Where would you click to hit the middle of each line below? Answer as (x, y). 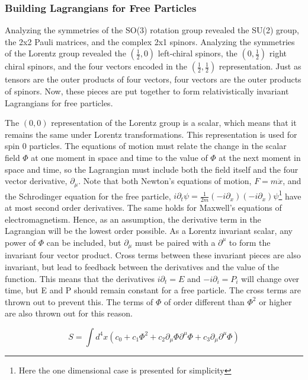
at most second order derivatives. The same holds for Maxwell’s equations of (143, 208)
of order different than (204, 301)
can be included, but (84, 242)
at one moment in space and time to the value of (119, 157)
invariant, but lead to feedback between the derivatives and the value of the (142, 266)
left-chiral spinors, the (198, 53)
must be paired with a (175, 242)
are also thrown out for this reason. (69, 313)
